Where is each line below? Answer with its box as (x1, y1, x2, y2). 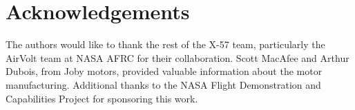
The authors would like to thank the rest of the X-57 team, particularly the (6, 37, 325, 52)
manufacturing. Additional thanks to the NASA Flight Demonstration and (6, 77, 321, 91)
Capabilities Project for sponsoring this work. (6, 91, 198, 105)
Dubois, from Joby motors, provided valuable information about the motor (6, 64, 323, 78)
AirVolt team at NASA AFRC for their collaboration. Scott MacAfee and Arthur (6, 50, 349, 65)
